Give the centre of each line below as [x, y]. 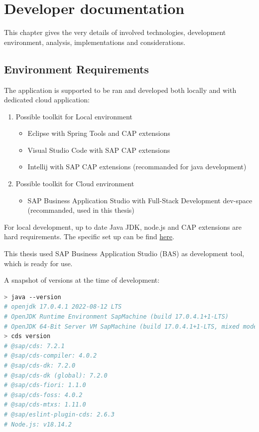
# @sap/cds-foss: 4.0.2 [43, 395]
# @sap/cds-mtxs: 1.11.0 [45, 405]
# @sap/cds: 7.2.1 [34, 346]
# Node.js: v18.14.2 [38, 424]
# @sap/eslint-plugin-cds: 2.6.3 [59, 414]
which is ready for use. [38, 263]
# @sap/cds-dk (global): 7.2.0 [56, 375]
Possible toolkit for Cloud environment [75, 184]
